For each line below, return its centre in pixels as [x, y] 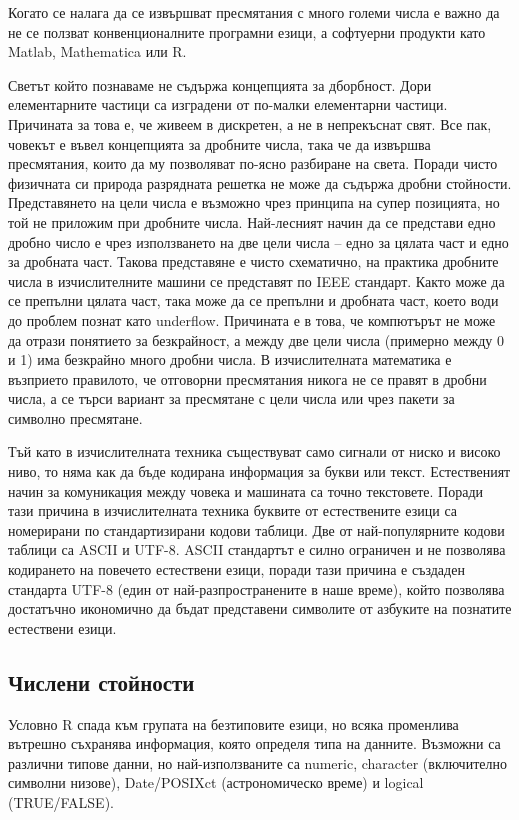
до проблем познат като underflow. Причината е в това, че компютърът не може [252, 319]
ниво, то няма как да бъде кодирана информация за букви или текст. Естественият [259, 471]
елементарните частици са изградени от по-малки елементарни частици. [228, 104]
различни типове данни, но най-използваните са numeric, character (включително [257, 762]
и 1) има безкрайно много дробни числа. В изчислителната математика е [230, 359]
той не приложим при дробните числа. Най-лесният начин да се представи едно [252, 221]
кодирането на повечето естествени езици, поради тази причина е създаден [236, 569]
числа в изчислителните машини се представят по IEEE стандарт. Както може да [256, 280]
